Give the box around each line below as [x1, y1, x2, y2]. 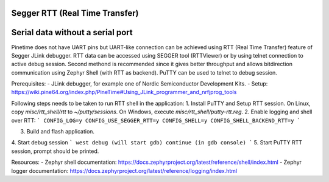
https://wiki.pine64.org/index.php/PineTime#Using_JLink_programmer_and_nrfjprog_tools [11, 89, 237, 96]
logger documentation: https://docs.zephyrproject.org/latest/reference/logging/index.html [11, 167, 238, 174]
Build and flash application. [26, 128, 94, 135]
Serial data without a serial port [11, 27, 133, 38]
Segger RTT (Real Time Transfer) [11, 8, 140, 18]
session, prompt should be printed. [11, 147, 99, 155]
